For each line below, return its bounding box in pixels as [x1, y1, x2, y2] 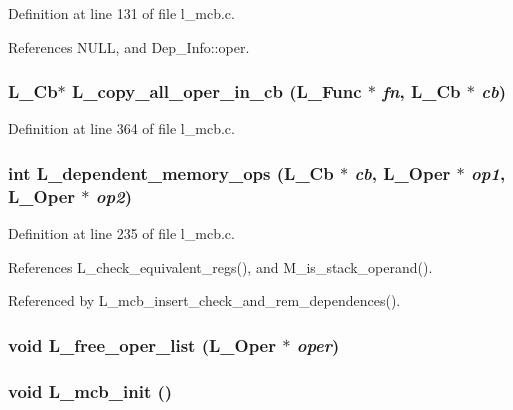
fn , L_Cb [382, 79, 461, 104]
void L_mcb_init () [8, 378, 173, 403]
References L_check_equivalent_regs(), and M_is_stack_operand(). [8, 256, 433, 277]
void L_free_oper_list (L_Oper [8, 332, 276, 357]
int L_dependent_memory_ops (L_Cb [8, 160, 334, 185]
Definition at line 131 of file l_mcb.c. [8, 3, 235, 23]
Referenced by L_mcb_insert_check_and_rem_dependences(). [8, 290, 401, 311]
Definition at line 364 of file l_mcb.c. [8, 118, 235, 139]
